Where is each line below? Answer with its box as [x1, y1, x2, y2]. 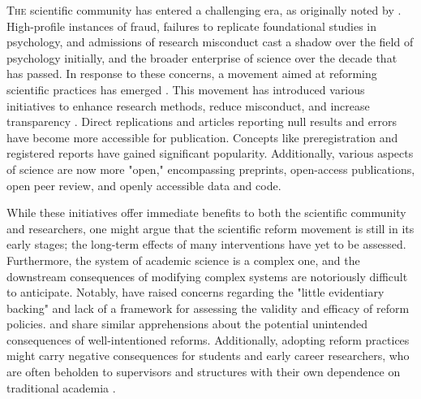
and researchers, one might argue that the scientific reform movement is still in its [6, 219, 415, 236]
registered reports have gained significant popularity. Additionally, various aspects [6, 145, 414, 162]
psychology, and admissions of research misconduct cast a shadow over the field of [6, 33, 414, 50]
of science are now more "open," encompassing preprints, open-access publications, [6, 160, 415, 177]
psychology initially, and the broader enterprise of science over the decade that [6, 49, 397, 66]
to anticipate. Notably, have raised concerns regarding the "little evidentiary [6, 284, 384, 301]
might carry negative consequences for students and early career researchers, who [6, 347, 410, 364]
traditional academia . [6, 379, 116, 396]
